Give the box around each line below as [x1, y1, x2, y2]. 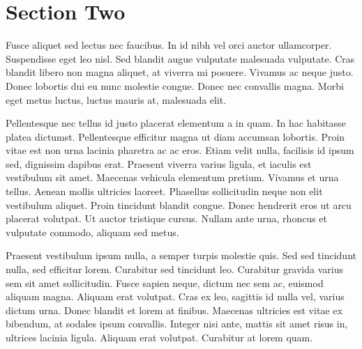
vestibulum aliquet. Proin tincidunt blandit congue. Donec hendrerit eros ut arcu [6, 197, 352, 212]
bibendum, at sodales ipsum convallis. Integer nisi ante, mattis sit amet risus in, [6, 316, 348, 331]
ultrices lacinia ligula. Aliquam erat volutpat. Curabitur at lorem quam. [6, 330, 313, 344]
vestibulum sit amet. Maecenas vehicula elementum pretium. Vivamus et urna [6, 170, 339, 185]
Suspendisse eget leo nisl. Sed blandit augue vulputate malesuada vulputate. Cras [6, 51, 355, 65]
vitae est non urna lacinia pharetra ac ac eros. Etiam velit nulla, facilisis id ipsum [6, 143, 354, 157]
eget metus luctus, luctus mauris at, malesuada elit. [6, 92, 227, 107]
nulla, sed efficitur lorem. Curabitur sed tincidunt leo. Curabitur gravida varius [6, 262, 343, 277]
